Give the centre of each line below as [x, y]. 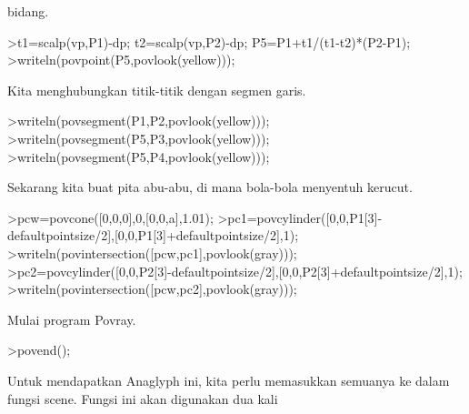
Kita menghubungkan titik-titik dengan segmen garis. [157, 90]
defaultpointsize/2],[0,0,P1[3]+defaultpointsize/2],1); [153, 235]
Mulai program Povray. [72, 319]
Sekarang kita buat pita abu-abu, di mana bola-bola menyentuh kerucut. [210, 187]
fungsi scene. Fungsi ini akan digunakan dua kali [143, 398]
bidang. [28, 11]
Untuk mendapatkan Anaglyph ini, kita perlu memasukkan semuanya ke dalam [229, 380]
